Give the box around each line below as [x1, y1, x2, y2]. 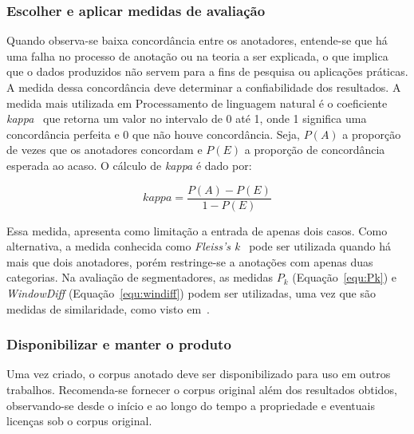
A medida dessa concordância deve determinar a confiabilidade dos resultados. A [6, 79, 401, 95]
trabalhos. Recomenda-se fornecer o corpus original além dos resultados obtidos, [6, 381, 397, 397]
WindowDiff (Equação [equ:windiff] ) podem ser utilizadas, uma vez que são [6, 285, 376, 301]
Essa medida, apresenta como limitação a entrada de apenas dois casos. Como [6, 222, 388, 239]
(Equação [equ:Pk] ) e [292, 269, 396, 286]
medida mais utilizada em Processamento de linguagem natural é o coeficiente [6, 94, 388, 111]
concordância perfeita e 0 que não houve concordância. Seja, [6, 125, 301, 142]
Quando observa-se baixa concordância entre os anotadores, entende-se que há [6, 32, 388, 49]
